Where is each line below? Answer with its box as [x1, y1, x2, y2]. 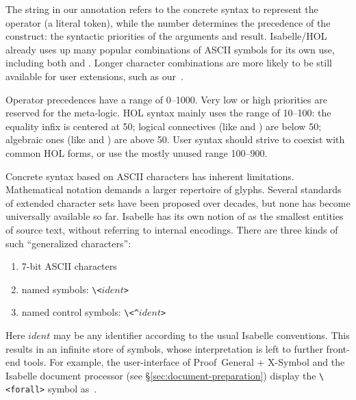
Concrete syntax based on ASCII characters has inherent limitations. [5, 168, 294, 183]
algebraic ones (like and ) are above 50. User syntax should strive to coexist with [5, 132, 345, 147]
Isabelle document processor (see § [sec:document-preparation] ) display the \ [5, 368, 325, 382]
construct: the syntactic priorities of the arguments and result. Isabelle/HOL [5, 29, 327, 43]
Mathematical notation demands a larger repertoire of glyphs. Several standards [5, 182, 342, 197]
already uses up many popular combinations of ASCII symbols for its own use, [5, 42, 335, 56]
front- [326, 341, 350, 355]
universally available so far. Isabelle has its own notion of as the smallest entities [5, 209, 344, 223]
